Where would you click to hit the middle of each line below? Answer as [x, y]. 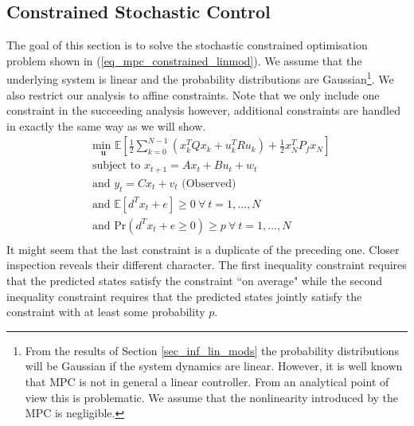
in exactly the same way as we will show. [106, 125]
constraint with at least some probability [106, 312]
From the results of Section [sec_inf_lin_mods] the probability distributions [212, 350]
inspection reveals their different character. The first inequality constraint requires [207, 265]
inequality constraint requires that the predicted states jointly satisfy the [184, 296]
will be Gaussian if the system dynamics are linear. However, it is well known [214, 366]
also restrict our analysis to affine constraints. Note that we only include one [193, 94]
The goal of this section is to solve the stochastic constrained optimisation [187, 45]
